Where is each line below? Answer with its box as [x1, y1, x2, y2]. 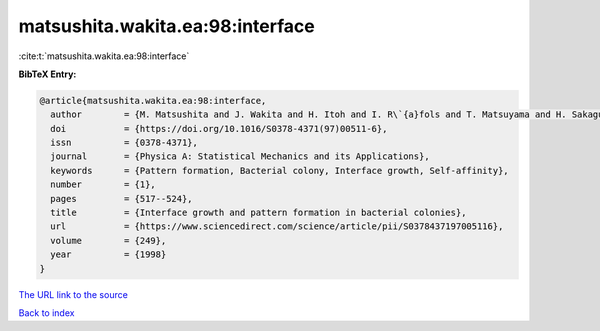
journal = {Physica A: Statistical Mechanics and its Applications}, [50, 151, 430, 162]
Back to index [18, 306, 75, 319]
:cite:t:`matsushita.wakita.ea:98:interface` [18, 50, 190, 62]
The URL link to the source [18, 288, 129, 300]
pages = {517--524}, [50, 193, 194, 204]
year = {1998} [50, 249, 167, 260]
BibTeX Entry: [18, 68, 77, 80]
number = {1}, [50, 179, 157, 190]
